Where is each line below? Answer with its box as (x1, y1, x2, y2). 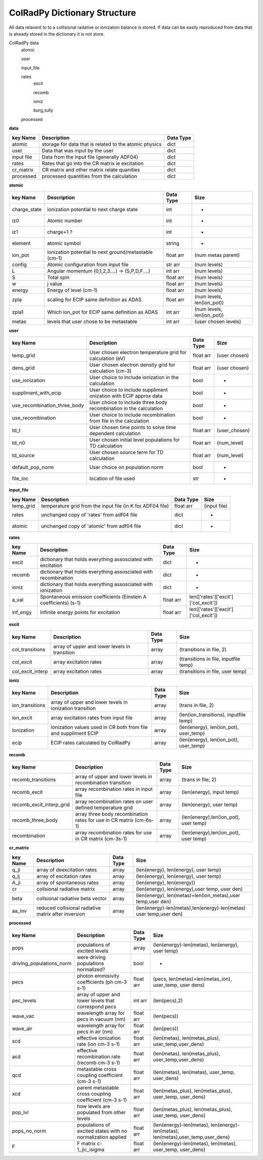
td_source (12, 452, 35, 459)
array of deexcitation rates (37, 866, 97, 873)
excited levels (77, 947, 109, 954)
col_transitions (12, 646, 46, 653)
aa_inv (12, 907, 27, 914)
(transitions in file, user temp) (179, 668, 247, 675)
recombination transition (75, 779, 131, 786)
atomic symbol (47, 240, 81, 247)
